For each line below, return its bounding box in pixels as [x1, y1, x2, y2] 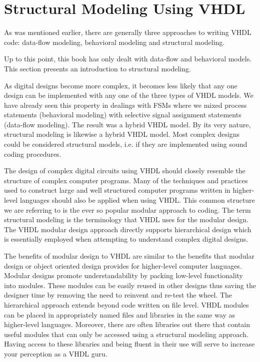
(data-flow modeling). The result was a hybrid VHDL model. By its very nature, [4, 119, 251, 129]
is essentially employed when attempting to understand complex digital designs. [4, 234, 248, 244]
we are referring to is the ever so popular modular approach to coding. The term [4, 204, 251, 215]
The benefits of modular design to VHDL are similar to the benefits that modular [4, 251, 254, 261]
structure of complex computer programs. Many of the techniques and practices [4, 175, 248, 185]
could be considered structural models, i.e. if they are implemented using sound [4, 139, 247, 149]
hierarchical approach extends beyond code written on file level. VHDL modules [4, 299, 249, 310]
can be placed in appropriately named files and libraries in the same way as [4, 309, 235, 320]
